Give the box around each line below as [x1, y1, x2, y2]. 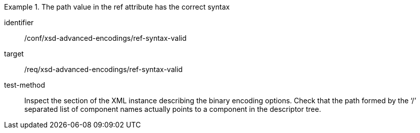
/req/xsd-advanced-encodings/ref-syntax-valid [24, 65, 183, 74]
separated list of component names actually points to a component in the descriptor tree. [24, 105, 321, 113]
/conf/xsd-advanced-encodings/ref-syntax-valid [24, 34, 187, 42]
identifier [4, 18, 34, 27]
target [4, 49, 24, 58]
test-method [4, 81, 45, 89]
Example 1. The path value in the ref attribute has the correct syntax [4, 3, 230, 11]
